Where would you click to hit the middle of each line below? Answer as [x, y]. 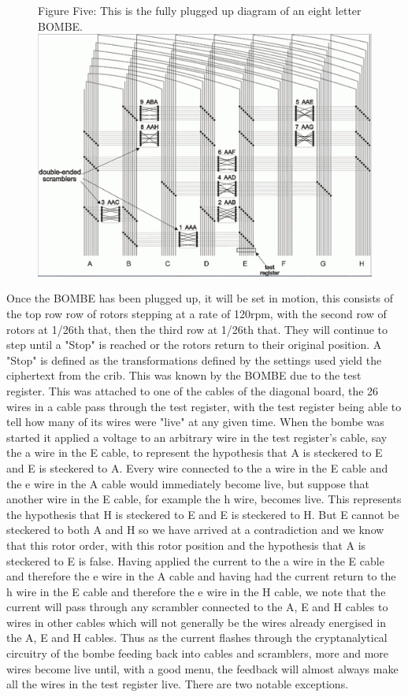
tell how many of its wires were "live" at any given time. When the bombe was [195, 422]
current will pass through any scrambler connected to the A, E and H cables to [197, 607]
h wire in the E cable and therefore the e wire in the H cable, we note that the [196, 591]
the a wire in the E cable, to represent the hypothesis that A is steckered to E [195, 452]
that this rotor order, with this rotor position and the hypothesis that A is [186, 545]
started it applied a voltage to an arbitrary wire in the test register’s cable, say [197, 437]
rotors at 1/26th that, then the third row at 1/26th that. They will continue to [197, 329]
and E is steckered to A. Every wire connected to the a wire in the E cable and [197, 467]
